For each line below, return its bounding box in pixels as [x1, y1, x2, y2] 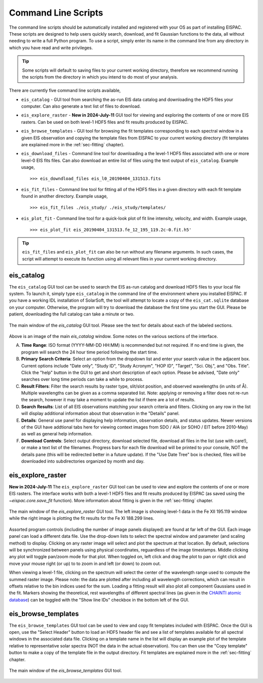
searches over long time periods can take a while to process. [21, 376, 144, 382]
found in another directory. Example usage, [21, 193, 108, 199]
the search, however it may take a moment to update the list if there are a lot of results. [21, 397, 196, 403]
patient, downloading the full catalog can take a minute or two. [9, 311, 135, 317]
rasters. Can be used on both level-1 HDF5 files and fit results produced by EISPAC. [21, 119, 188, 125]
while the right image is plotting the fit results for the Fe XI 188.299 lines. [9, 515, 154, 521]
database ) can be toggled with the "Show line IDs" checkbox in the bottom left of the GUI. [9, 597, 189, 603]
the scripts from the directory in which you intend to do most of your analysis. [22, 74, 178, 80]
